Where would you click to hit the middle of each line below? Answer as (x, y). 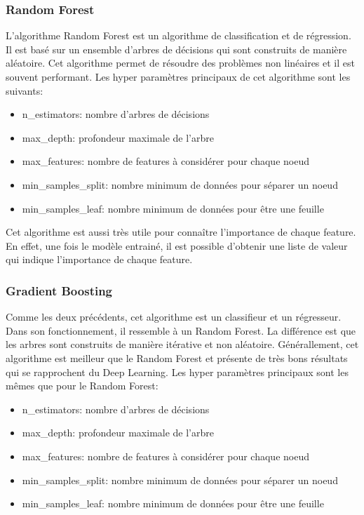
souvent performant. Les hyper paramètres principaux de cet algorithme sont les (178, 76)
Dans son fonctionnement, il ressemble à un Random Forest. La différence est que (181, 330)
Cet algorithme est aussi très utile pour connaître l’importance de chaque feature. (181, 232)
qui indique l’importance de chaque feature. (99, 259)
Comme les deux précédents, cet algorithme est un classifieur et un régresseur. (174, 317)
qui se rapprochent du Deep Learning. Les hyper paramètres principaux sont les (177, 372)
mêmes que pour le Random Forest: (82, 386)
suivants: (25, 90)
